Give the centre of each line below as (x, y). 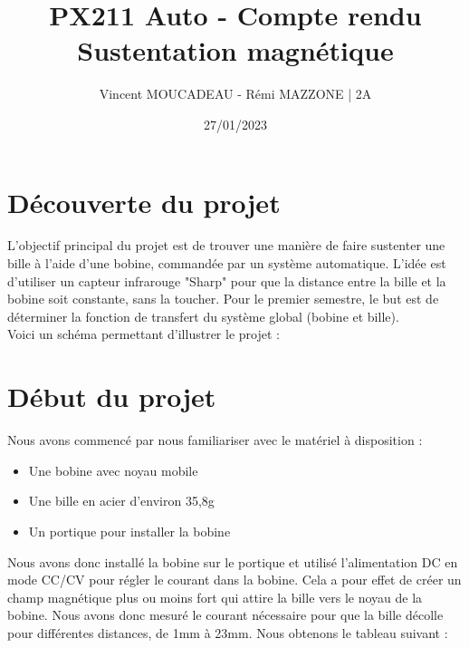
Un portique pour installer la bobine (129, 531)
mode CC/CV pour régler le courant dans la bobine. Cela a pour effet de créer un (234, 580)
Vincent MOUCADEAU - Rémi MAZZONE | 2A (235, 94)
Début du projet (112, 397)
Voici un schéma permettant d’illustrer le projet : (144, 334)
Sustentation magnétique (235, 50)
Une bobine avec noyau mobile (113, 470)
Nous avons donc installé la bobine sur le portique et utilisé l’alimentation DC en (233, 561)
